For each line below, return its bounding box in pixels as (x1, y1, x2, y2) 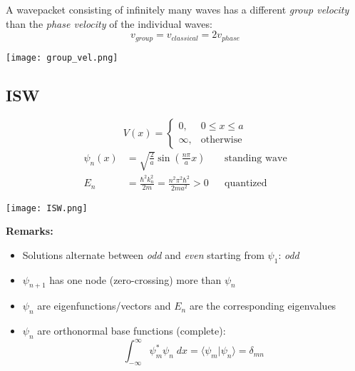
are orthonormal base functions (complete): (37, 323, 226, 338)
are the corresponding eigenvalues (189, 298, 336, 313)
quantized (225, 178, 267, 189)
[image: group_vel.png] (6, 52, 118, 63)
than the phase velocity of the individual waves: (6, 16, 212, 31)
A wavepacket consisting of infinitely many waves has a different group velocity (6, 2, 349, 16)
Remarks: (6, 223, 53, 238)
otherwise (200, 135, 242, 146)
